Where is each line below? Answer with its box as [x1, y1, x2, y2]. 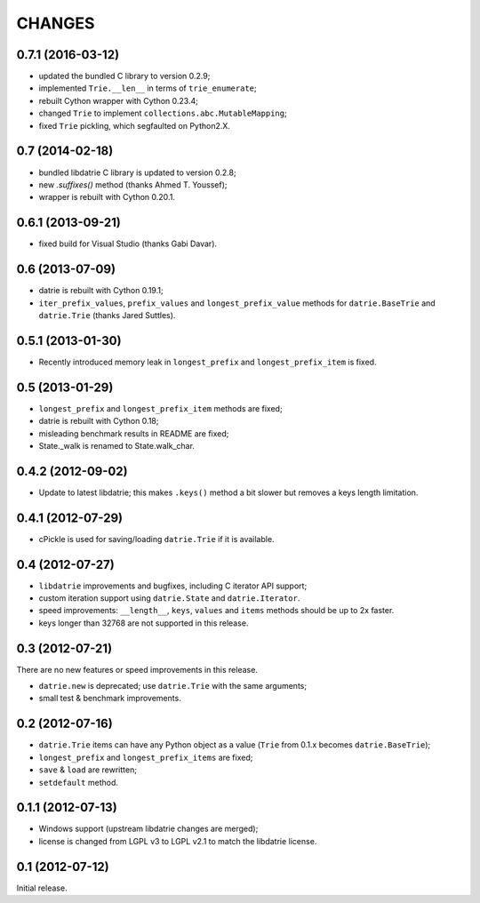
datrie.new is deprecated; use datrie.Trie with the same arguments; [38, 681, 307, 691]
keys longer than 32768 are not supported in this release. [38, 618, 249, 628]
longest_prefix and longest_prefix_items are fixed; [38, 752, 253, 763]
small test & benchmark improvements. [38, 693, 181, 704]
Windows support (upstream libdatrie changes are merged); [38, 823, 259, 835]
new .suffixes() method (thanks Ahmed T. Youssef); [38, 179, 228, 190]
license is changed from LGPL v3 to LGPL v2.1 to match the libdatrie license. [38, 835, 317, 846]
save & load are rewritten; [38, 764, 138, 775]
